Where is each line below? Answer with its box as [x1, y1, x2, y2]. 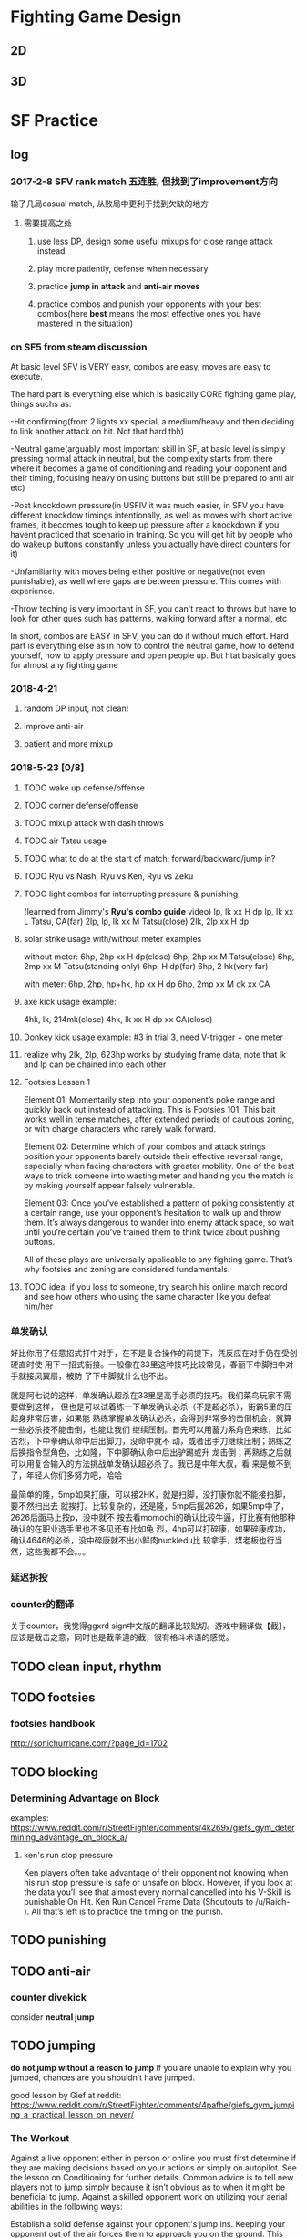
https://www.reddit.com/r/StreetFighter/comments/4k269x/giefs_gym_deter [10, 1823, 295, 1834]
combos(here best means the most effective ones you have [36, 308, 262, 319]
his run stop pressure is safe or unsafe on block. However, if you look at [23, 1877, 293, 1888]
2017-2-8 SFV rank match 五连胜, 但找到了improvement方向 [10, 175, 279, 188]
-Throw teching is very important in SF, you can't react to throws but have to [10, 603, 297, 614]
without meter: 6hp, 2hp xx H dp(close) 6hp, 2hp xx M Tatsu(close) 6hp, [23, 951, 295, 962]
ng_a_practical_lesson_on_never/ [10, 2108, 135, 2119]
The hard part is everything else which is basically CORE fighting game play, [10, 389, 297, 400]
